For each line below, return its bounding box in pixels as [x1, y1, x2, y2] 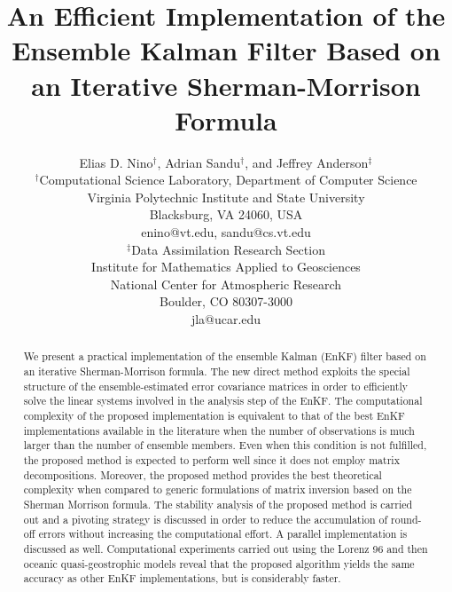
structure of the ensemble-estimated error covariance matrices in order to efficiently [23, 378, 408, 393]
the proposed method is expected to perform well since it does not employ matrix [23, 453, 400, 468]
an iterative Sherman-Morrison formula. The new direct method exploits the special [23, 364, 410, 379]
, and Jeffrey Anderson [245, 153, 369, 171]
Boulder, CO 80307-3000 [160, 292, 292, 311]
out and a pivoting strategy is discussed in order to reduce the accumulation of [23, 511, 388, 526]
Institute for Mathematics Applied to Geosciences [91, 257, 361, 276]
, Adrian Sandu [157, 153, 240, 171]
